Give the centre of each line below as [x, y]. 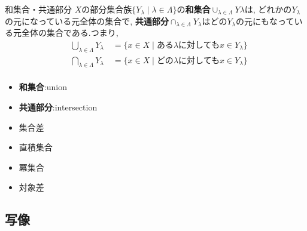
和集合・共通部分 [38, 9]
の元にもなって [265, 21]
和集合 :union [43, 87]
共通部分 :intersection [58, 107]
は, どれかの [268, 9]
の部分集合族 [107, 9]
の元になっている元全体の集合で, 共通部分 [87, 21]
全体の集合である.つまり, [70, 33]
